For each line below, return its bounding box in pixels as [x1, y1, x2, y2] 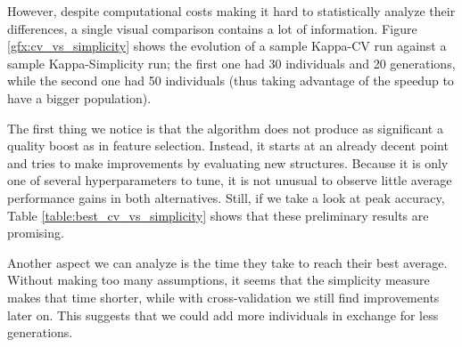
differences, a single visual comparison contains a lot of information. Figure [7, 19, 417, 37]
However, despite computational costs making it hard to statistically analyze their [7, 2, 456, 20]
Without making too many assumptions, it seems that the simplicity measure [7, 270, 430, 289]
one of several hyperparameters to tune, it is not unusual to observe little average [7, 171, 452, 190]
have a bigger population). [7, 88, 152, 107]
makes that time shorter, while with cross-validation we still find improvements [7, 287, 440, 306]
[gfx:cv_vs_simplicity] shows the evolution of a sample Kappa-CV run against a [7, 36, 447, 55]
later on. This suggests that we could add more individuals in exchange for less [7, 305, 439, 324]
